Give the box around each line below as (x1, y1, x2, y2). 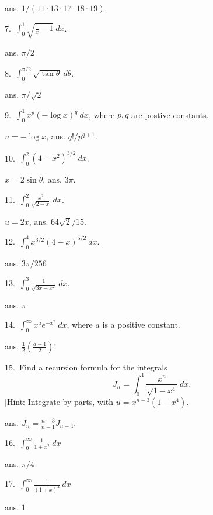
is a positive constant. (102, 318, 180, 331)
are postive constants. (131, 108, 209, 121)
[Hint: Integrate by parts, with (5, 395, 114, 407)
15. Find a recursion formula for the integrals (5, 360, 167, 373)
